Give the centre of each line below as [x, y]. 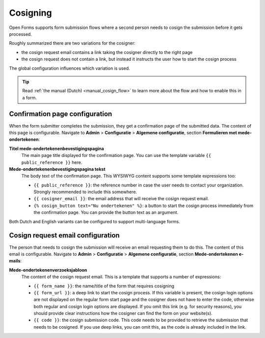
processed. [20, 34]
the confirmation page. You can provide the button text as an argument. [106, 212]
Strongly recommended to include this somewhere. [85, 192]
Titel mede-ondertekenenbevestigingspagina [56, 148]
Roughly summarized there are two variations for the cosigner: [72, 43]
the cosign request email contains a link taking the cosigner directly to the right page [107, 52]
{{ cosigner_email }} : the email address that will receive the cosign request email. [121, 199]
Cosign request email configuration [64, 235]
